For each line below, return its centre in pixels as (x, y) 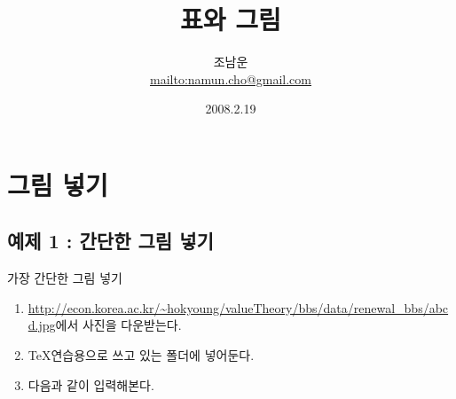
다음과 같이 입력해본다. (91, 384)
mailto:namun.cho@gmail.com (230, 78)
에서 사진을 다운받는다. (118, 325)
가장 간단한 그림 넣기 (65, 278)
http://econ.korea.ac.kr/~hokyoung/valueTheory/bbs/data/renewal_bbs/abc (238, 307)
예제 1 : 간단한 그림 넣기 (110, 241)
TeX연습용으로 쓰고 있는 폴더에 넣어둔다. (141, 355)
